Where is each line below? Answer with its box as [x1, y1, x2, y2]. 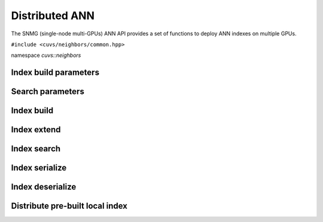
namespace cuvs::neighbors [11, 51, 81, 59]
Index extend [11, 124, 61, 135]
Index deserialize [11, 182, 77, 192]
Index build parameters [11, 68, 100, 78]
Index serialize [11, 163, 67, 173]
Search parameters [11, 87, 85, 97]
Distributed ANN [11, 9, 95, 22]
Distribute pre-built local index [11, 201, 128, 211]
